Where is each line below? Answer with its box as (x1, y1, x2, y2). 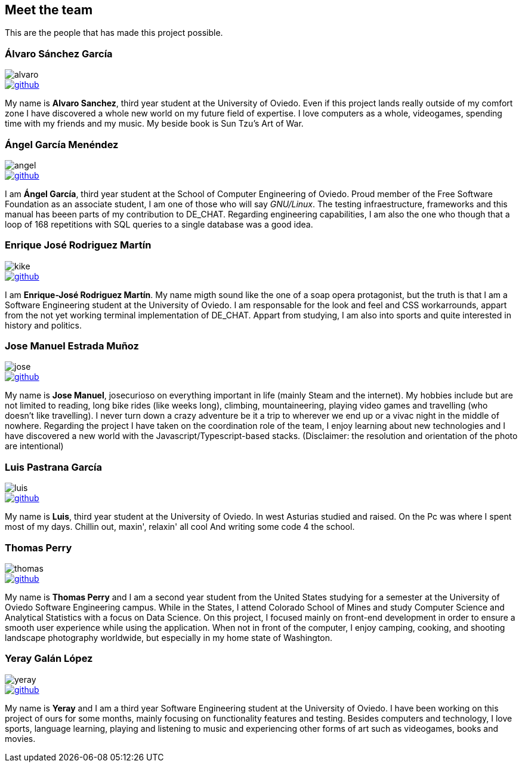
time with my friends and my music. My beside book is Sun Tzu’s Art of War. (5, 118, 304, 129)
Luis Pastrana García (5, 461, 103, 473)
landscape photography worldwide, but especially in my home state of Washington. (5, 632, 333, 643)
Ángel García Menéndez (5, 138, 119, 151)
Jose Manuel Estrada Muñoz (5, 340, 139, 352)
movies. (5, 733, 36, 744)
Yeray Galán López (5, 652, 93, 665)
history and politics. (5, 320, 82, 330)
